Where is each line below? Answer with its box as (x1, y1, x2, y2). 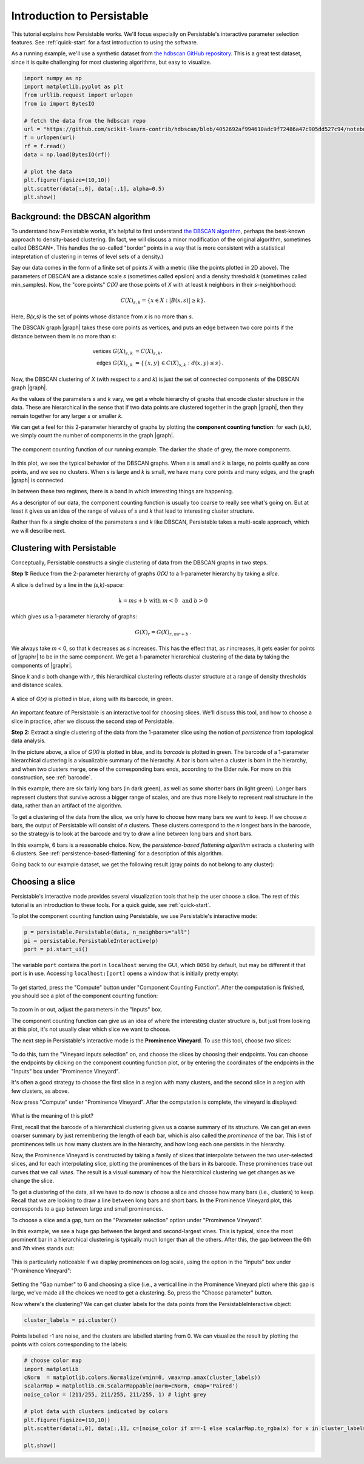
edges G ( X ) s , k (96, 360, 133, 368)
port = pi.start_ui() (24, 945, 89, 953)
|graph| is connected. (11, 476, 65, 484)
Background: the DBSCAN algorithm (11, 211, 151, 222)
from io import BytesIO (24, 100, 95, 107)
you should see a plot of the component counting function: (11, 992, 158, 999)
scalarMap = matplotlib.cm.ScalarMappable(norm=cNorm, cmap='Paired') (24, 1383, 239, 1389)
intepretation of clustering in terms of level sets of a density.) (11, 253, 164, 260)
